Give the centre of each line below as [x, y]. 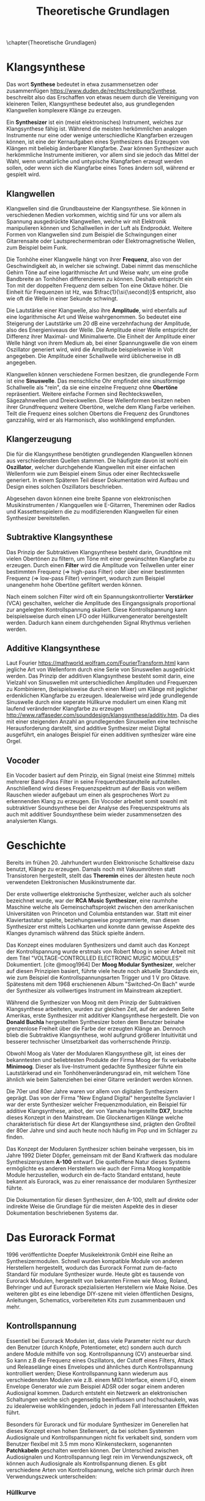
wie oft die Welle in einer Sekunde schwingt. [62, 298]
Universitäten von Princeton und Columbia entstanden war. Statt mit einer [99, 914]
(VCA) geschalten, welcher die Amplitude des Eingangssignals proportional [101, 603]
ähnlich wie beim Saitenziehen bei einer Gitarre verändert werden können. [100, 1080]
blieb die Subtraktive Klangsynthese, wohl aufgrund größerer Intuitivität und [102, 1035]
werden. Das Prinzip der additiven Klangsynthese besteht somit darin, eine [100, 676]
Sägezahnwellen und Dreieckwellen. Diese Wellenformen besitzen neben [99, 400]
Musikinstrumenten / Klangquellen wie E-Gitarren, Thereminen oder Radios [101, 505]
